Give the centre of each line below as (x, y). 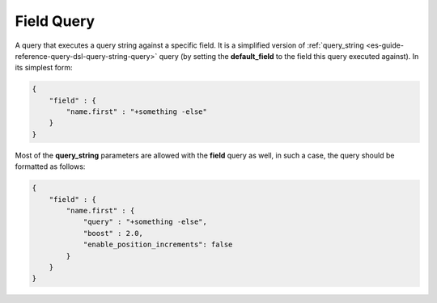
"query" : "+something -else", (145, 222)
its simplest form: (44, 68)
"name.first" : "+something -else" (137, 112)
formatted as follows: (50, 166)
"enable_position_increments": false (158, 245)
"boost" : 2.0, (113, 233)
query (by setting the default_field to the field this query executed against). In (289, 56)
